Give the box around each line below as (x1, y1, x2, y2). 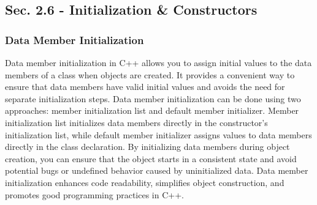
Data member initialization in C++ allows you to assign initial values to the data (5, 56, 312, 69)
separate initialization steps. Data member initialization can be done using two (5, 92, 301, 105)
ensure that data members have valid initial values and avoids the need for (5, 80, 285, 93)
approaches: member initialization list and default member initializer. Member (5, 104, 299, 117)
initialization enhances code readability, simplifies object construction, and (5, 176, 285, 188)
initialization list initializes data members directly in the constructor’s (5, 116, 268, 129)
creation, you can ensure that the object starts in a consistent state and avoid (5, 152, 297, 165)
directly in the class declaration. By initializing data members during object (5, 140, 290, 153)
